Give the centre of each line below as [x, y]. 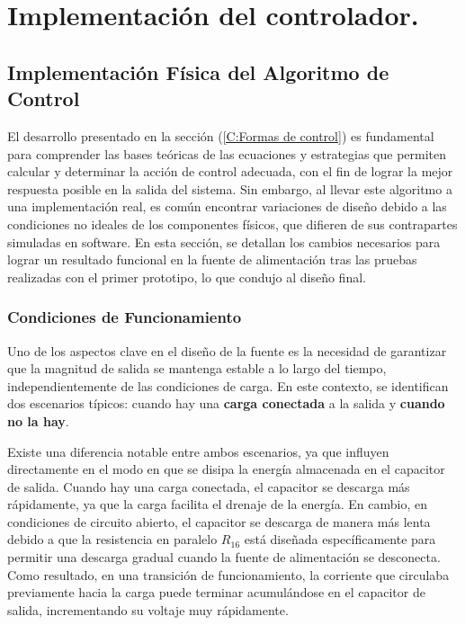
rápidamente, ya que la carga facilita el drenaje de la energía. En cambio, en [218, 504]
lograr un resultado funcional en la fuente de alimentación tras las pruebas [212, 259]
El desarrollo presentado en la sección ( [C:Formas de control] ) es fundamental [221, 135]
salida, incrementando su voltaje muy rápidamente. [148, 609]
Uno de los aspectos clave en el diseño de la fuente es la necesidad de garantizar [227, 350]
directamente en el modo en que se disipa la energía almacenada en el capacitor [226, 469]
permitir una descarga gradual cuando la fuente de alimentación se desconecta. [224, 557]
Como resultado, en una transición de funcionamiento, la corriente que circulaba [228, 574]
